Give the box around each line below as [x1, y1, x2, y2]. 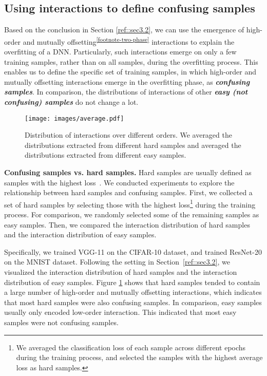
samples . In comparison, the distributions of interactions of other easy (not [4, 86, 248, 97]
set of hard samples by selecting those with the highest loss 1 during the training [4, 197, 256, 210]
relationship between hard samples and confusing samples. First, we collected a [4, 187, 253, 198]
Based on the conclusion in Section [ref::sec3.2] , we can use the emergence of [4, 24, 244, 35]
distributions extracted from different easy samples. [25, 149, 186, 160]
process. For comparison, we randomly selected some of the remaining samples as [4, 209, 259, 220]
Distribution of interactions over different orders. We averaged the [25, 129, 232, 140]
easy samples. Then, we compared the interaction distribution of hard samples [4, 219, 250, 230]
